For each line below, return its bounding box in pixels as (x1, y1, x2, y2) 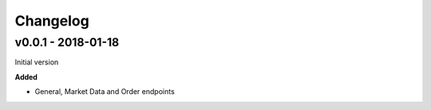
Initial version (14, 57, 59, 67)
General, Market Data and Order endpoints (34, 87, 175, 96)
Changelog (14, 12, 89, 29)
